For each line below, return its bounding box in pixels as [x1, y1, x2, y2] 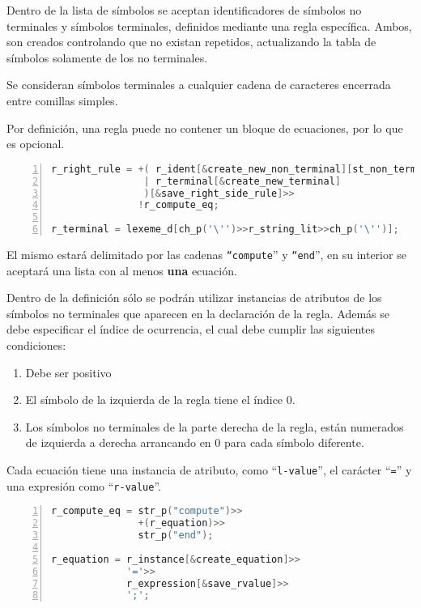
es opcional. [6, 135, 65, 152]
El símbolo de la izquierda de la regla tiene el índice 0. [25, 391, 296, 408]
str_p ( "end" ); [138, 529, 214, 542]
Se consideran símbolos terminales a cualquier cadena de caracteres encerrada [6, 76, 391, 93]
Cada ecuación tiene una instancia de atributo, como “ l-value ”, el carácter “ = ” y [6, 461, 412, 478]
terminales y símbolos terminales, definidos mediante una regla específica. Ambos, [6, 17, 412, 34]
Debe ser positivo [25, 364, 112, 381]
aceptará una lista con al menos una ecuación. [6, 261, 237, 278]
